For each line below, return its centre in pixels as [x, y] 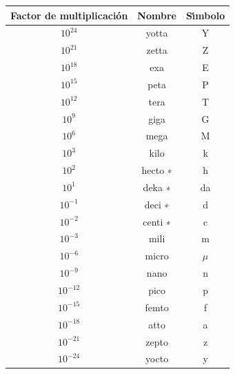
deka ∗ [157, 187]
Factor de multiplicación [69, 15]
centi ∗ [157, 221]
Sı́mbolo [205, 15]
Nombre [157, 15]
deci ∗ [157, 204]
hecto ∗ [157, 170]
